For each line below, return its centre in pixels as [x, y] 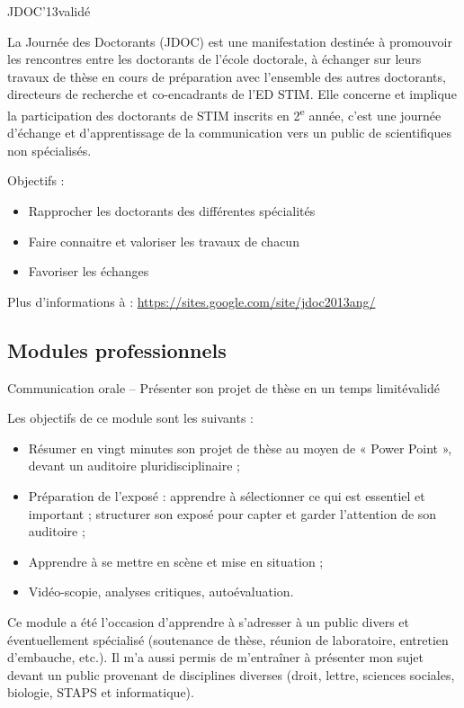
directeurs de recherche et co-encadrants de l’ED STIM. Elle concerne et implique [232, 94]
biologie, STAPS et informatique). [101, 692]
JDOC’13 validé [49, 11]
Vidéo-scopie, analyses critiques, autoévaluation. [161, 591]
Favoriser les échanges [89, 271]
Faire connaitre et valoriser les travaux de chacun [164, 241]
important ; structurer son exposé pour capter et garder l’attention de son [232, 513]
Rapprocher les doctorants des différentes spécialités [172, 211]
